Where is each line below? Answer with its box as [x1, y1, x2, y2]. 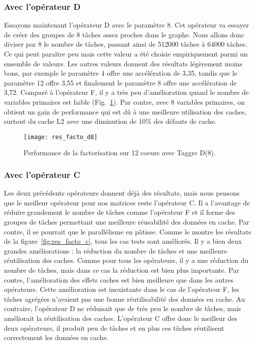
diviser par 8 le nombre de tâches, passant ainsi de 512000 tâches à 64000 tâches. [4, 39, 248, 49]
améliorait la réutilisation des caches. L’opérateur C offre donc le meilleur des [4, 313, 237, 323]
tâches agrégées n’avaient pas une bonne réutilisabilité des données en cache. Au [4, 293, 245, 304]
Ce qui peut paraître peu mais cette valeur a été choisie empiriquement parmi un [4, 49, 248, 58]
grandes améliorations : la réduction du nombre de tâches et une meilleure [4, 245, 227, 256]
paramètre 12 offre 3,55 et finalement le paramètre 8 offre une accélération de [4, 77, 237, 87]
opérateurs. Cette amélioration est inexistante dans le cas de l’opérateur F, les [4, 284, 239, 294]
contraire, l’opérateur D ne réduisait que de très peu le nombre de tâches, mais [4, 303, 241, 314]
